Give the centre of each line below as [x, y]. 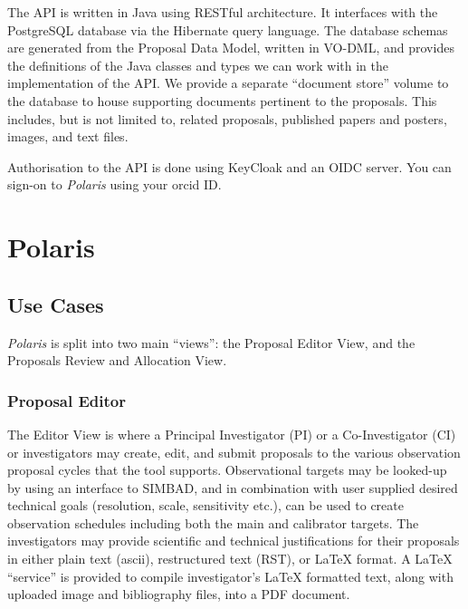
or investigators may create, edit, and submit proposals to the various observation [234, 452]
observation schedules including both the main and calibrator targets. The [213, 522]
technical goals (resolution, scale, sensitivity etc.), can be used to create [205, 505]
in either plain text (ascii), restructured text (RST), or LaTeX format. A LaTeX [230, 559]
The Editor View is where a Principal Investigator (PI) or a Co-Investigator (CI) [232, 434]
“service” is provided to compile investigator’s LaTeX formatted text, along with [230, 576]
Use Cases [56, 304]
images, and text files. [68, 136]
